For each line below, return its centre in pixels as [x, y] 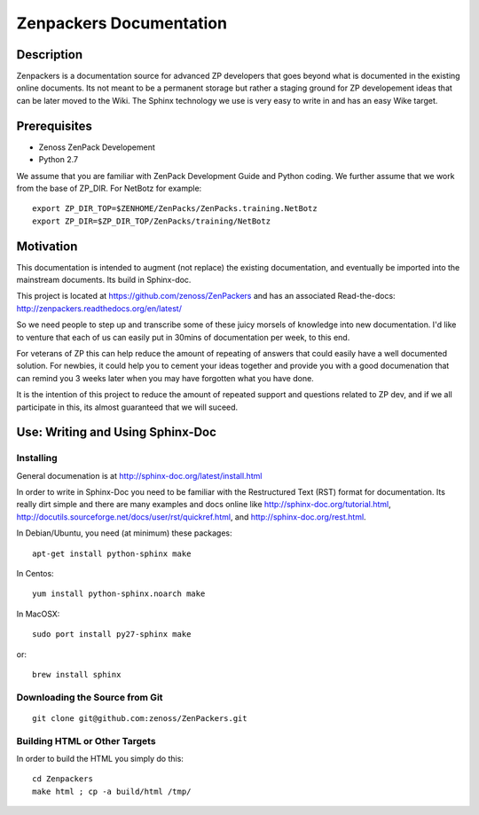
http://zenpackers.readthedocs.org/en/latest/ [99, 308]
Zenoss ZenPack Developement [97, 147]
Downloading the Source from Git [90, 697]
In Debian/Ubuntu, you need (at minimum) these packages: [124, 533]
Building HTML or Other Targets [86, 741]
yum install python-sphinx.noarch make [119, 594]
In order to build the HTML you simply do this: [100, 759]
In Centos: [35, 574]
